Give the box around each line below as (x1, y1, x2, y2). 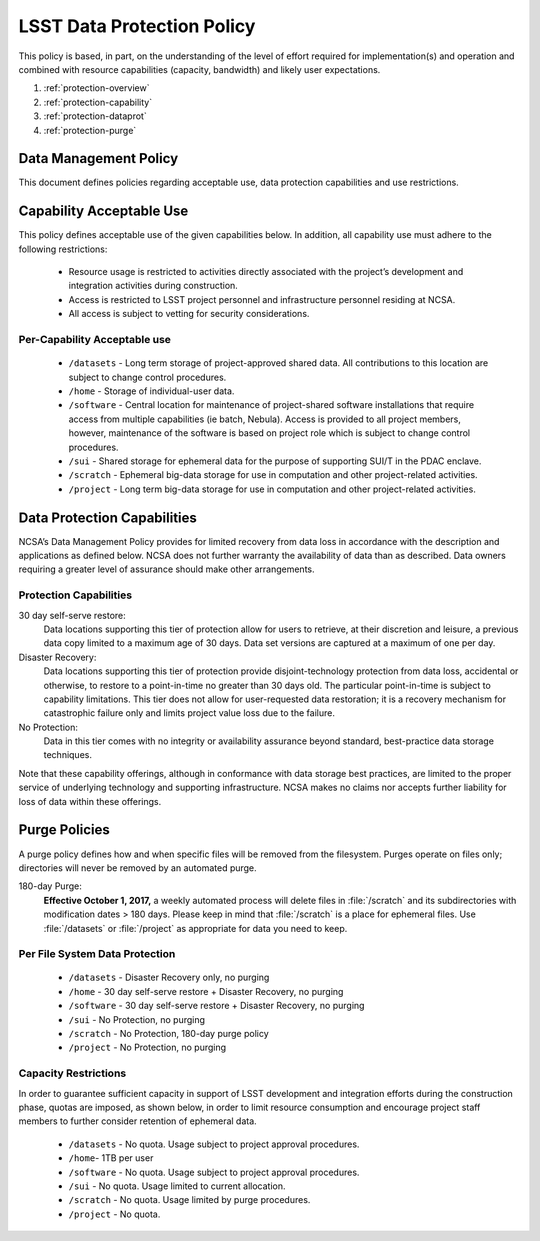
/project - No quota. (68, 1208, 161, 1220)
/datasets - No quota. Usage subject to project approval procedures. (68, 1138, 360, 1150)
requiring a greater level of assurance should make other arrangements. (18, 563, 315, 575)
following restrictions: (18, 243, 108, 255)
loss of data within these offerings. (18, 795, 162, 807)
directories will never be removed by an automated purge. (18, 861, 257, 874)
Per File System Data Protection (18, 947, 176, 961)
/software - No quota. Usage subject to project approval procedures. (68, 1166, 360, 1178)
